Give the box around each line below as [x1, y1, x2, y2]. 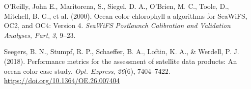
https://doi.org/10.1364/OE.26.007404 [4, 75, 120, 86]
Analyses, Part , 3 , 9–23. [4, 30, 76, 40]
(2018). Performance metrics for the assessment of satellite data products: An [4, 56, 237, 66]
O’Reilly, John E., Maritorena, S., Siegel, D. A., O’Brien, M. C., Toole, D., [4, 1, 229, 11]
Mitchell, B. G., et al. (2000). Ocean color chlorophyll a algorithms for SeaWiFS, [4, 10, 248, 21]
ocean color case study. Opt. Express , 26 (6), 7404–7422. [4, 65, 170, 76]
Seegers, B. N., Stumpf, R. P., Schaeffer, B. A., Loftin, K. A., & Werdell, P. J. [4, 46, 239, 57]
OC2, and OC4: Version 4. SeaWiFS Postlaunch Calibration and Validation [4, 20, 231, 30]
